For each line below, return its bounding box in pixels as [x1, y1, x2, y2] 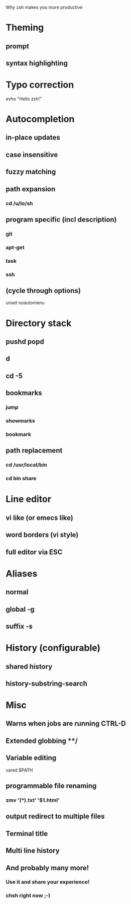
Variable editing [6, 754, 57, 762]
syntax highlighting [6, 59, 68, 67]
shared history [6, 662, 53, 671]
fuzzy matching [6, 168, 56, 176]
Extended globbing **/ [6, 736, 78, 745]
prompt [6, 42, 30, 50]
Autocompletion [6, 113, 75, 125]
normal [6, 588, 29, 596]
